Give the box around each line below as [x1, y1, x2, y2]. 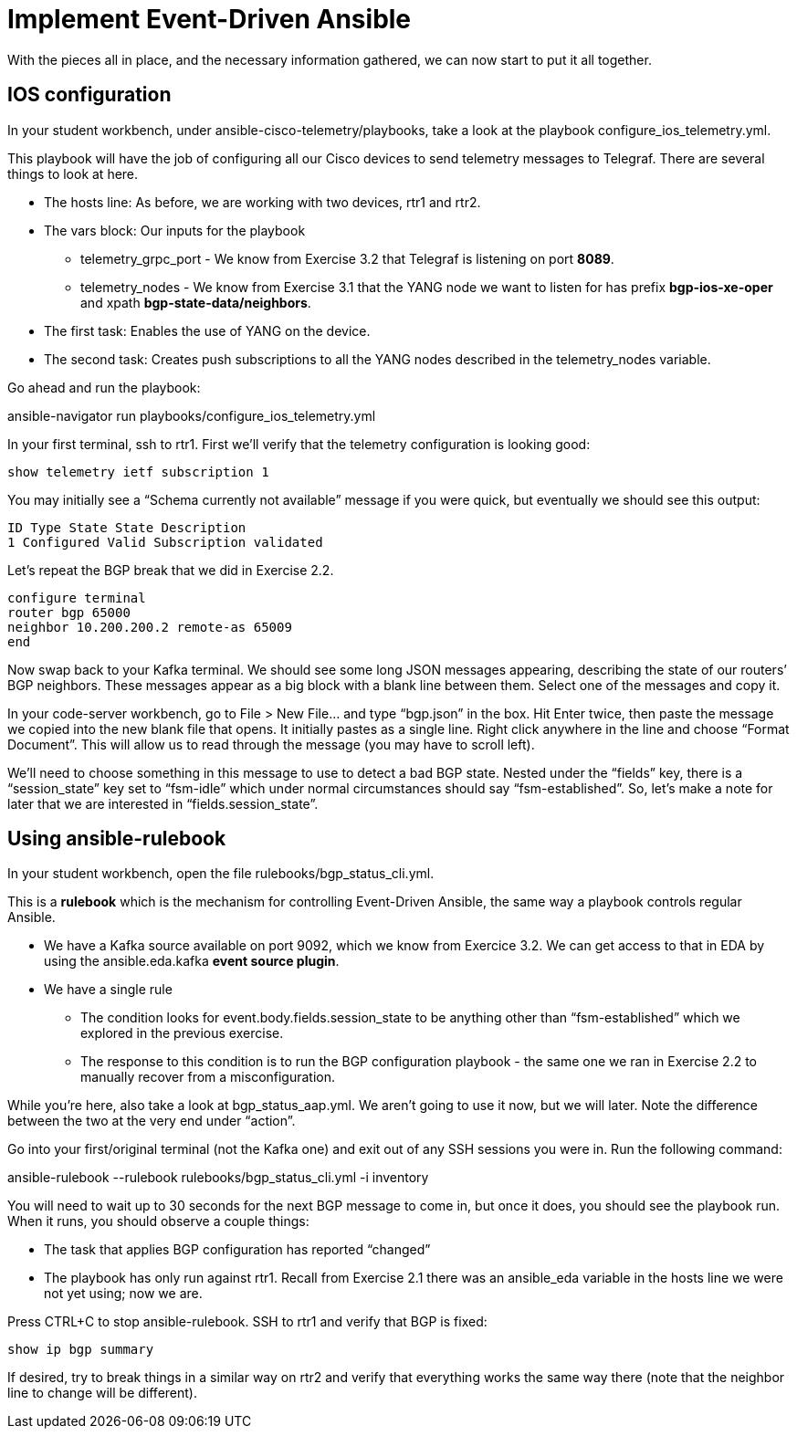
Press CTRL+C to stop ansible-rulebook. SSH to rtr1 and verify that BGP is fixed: [7, 1314, 488, 1330]
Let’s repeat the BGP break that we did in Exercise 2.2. [7, 561, 334, 578]
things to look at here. [7, 165, 139, 182]
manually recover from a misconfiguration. [80, 1069, 336, 1085]
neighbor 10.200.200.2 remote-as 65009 [7, 619, 292, 634]
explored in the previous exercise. [80, 1025, 284, 1042]
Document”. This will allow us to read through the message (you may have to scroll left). [7, 736, 535, 752]
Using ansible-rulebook [7, 827, 226, 851]
